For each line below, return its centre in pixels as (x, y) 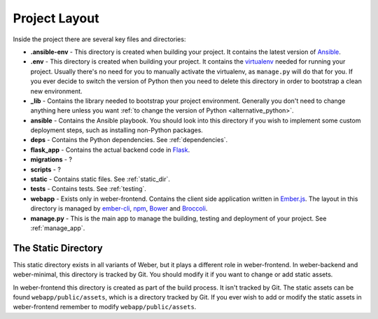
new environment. (57, 91)
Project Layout (56, 18)
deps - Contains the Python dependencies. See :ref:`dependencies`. (129, 140)
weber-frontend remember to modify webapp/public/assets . (105, 307)
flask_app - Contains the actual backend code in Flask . (110, 150)
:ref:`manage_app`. (58, 228)
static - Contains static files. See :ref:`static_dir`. (100, 179)
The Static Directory (58, 248)
